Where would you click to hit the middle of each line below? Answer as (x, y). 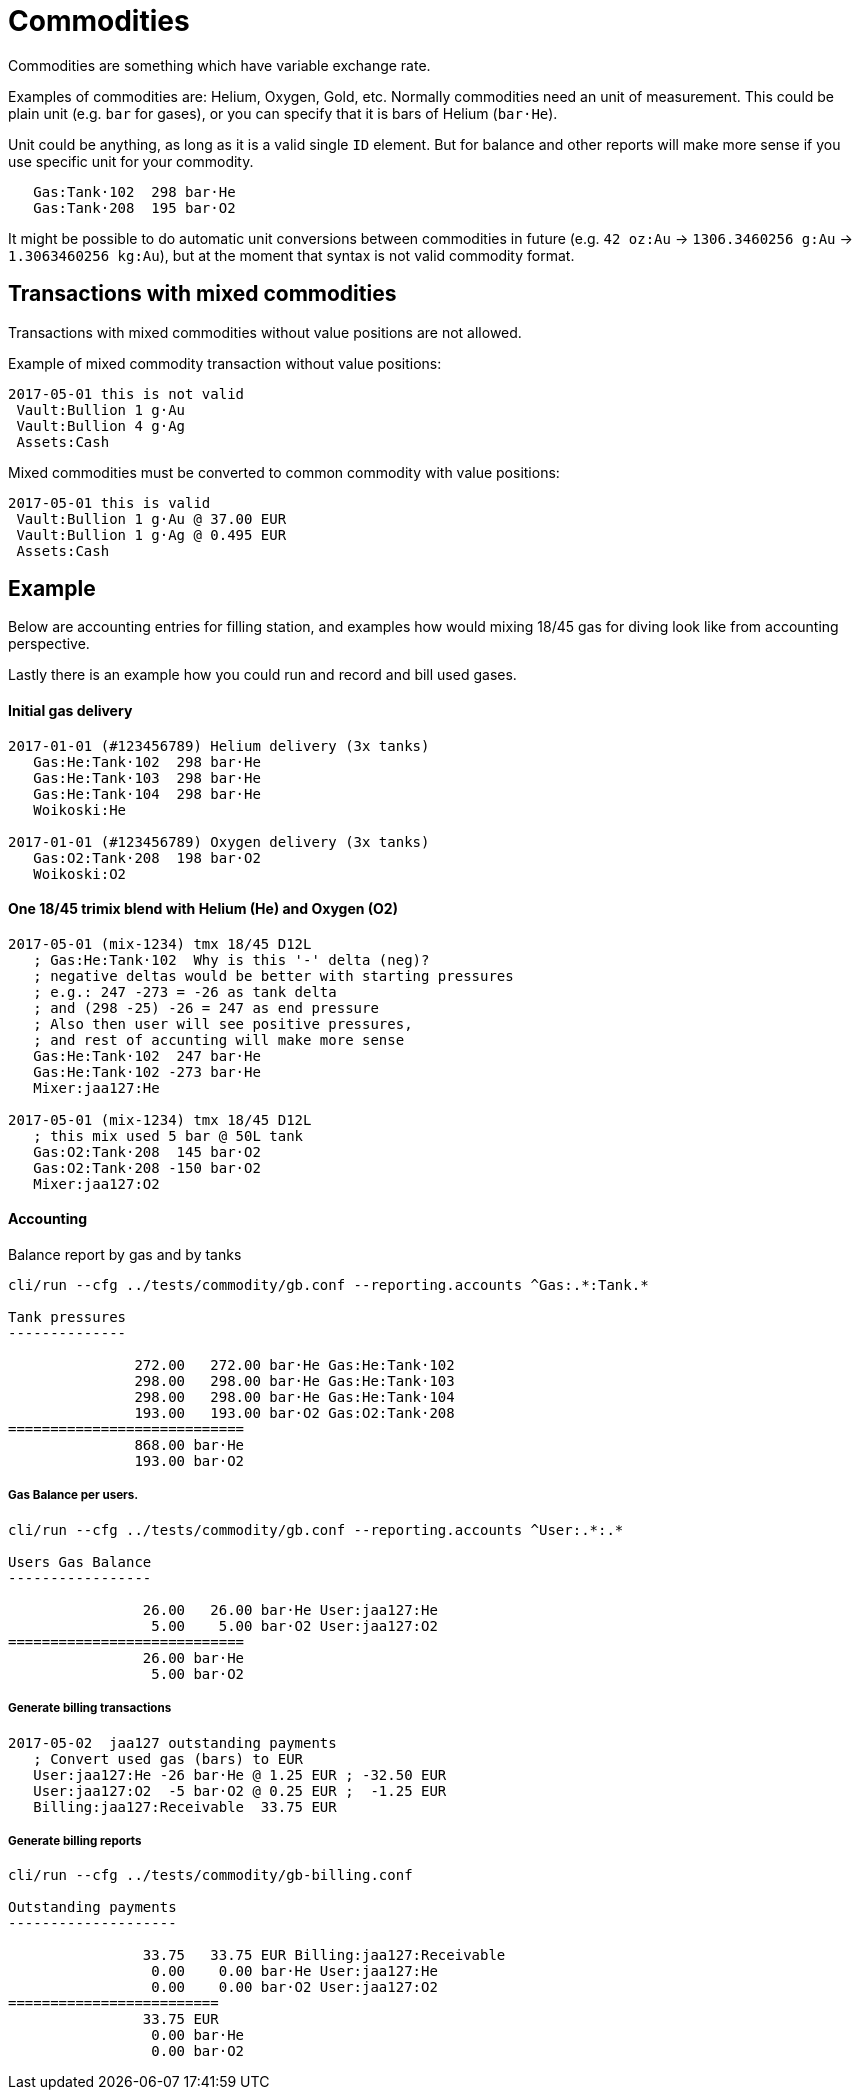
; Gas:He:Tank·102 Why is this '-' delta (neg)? (231, 959)
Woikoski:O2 (80, 873)
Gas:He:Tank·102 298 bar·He (147, 761)
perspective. (49, 644)
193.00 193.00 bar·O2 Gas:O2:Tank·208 (294, 1413)
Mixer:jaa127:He (96, 1087)
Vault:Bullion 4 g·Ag (101, 425)
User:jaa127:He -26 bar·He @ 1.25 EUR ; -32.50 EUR (240, 1774)
